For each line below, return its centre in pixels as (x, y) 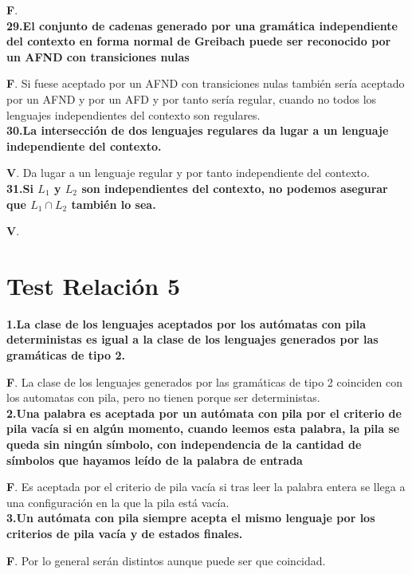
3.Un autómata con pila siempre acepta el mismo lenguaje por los (191, 518)
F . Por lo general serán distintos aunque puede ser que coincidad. (166, 560)
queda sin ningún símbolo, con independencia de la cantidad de (184, 444)
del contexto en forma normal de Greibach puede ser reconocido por (199, 41)
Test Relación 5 (93, 285)
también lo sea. (114, 204)
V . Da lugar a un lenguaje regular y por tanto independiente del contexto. (188, 173)
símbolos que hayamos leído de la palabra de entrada (155, 460)
